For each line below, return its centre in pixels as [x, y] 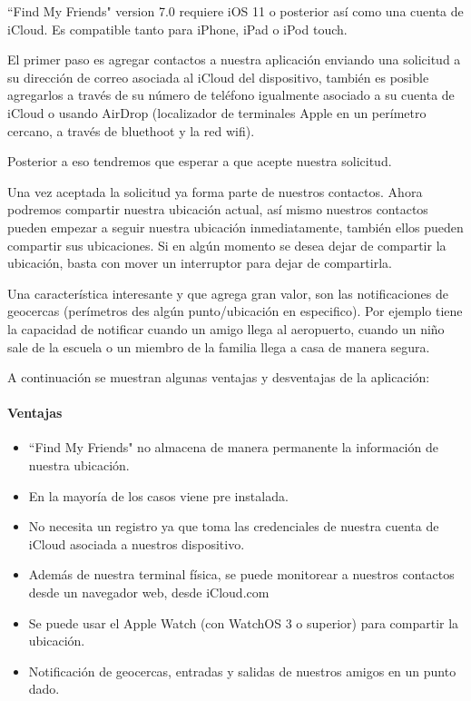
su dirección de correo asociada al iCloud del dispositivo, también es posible [218, 77]
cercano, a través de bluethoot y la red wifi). [131, 130]
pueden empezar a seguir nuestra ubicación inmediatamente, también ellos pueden [235, 227]
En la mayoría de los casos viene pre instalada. [158, 495]
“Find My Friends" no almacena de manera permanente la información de [233, 447]
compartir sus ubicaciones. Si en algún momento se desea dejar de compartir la [227, 245]
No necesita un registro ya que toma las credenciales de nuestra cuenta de [234, 526]
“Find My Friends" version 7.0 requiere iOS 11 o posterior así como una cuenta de [235, 11]
